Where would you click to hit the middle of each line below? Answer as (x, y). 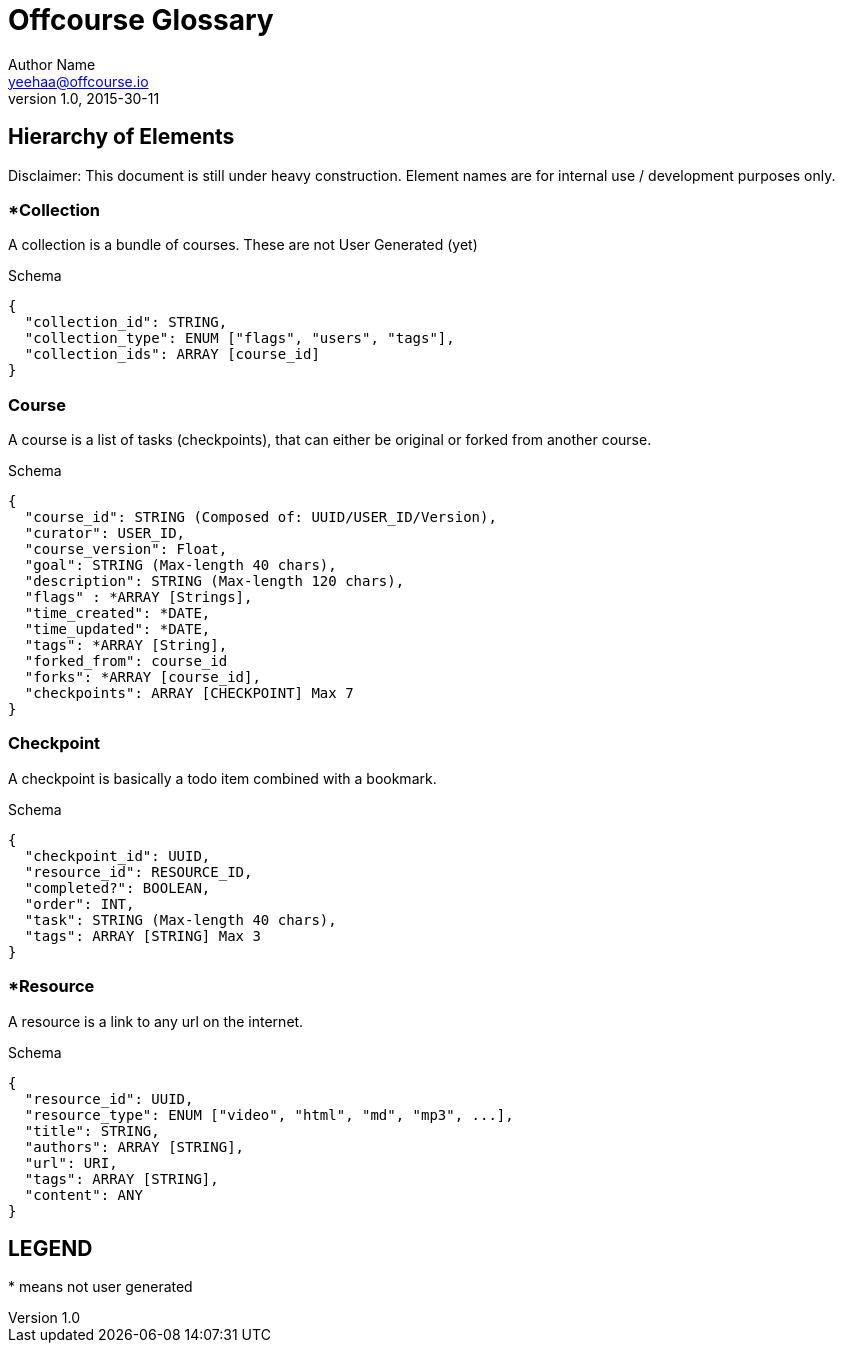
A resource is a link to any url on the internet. (156, 1021)
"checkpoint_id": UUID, (117, 855)
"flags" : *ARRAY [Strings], (138, 597)
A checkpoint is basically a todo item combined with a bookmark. (222, 778)
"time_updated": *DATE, (117, 629)
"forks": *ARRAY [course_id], (142, 677)
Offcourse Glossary (141, 20)
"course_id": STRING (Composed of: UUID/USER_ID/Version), (260, 517)
